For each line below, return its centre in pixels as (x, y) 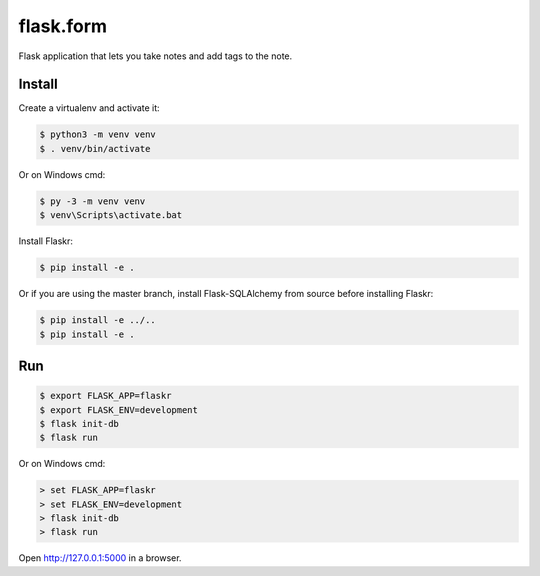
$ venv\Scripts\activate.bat (111, 215)
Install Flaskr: (46, 241)
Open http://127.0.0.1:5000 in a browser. (100, 558)
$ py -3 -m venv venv (92, 201)
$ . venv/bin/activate (95, 148)
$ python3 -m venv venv (98, 134)
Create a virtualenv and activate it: (89, 108)
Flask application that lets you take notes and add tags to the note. (155, 56)
